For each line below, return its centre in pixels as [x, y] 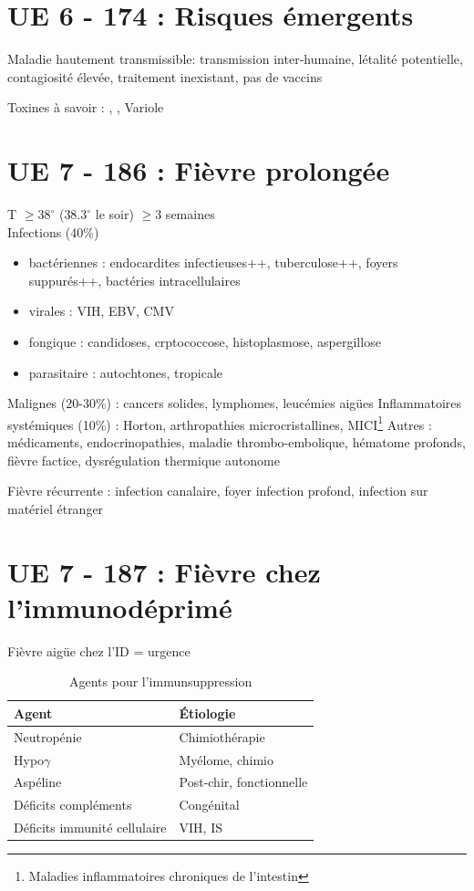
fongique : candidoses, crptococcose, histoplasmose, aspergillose [205, 341]
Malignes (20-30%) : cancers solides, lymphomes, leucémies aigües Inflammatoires [235, 403]
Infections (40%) [53, 231]
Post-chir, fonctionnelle [243, 782]
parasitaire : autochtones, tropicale [126, 372]
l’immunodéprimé [120, 607]
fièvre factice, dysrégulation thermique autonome [144, 460]
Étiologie [207, 713]
